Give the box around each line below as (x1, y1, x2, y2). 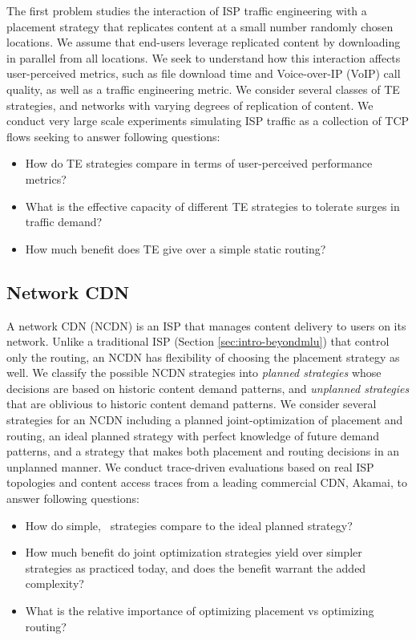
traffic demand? (25, 213, 103, 230)
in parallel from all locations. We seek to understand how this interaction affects (6, 49, 401, 66)
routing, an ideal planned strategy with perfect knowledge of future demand (6, 427, 380, 444)
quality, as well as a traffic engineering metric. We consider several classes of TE (6, 80, 400, 97)
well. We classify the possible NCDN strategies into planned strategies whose (6, 364, 382, 381)
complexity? (25, 575, 84, 592)
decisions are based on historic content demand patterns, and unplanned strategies (6, 379, 410, 396)
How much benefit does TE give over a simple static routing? (25, 240, 326, 257)
